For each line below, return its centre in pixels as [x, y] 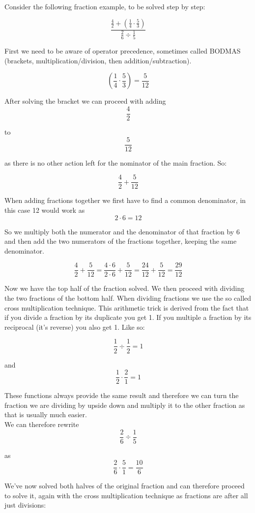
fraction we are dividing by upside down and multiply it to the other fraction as [125, 405]
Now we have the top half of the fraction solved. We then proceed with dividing [125, 288]
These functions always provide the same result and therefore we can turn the [122, 395]
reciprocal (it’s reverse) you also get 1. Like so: [75, 327]
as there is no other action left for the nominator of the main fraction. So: [116, 162]
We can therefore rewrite [42, 424]
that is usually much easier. [46, 414]
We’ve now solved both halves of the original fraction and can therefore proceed [125, 486]
